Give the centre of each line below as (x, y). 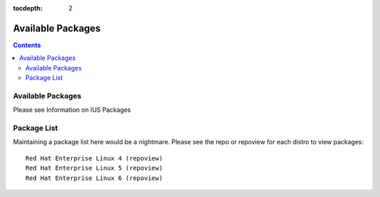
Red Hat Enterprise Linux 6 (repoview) (94, 178)
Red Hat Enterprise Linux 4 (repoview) (94, 158)
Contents (27, 45)
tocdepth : (28, 8)
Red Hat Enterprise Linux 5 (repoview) (94, 168)
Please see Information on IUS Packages (72, 110)
